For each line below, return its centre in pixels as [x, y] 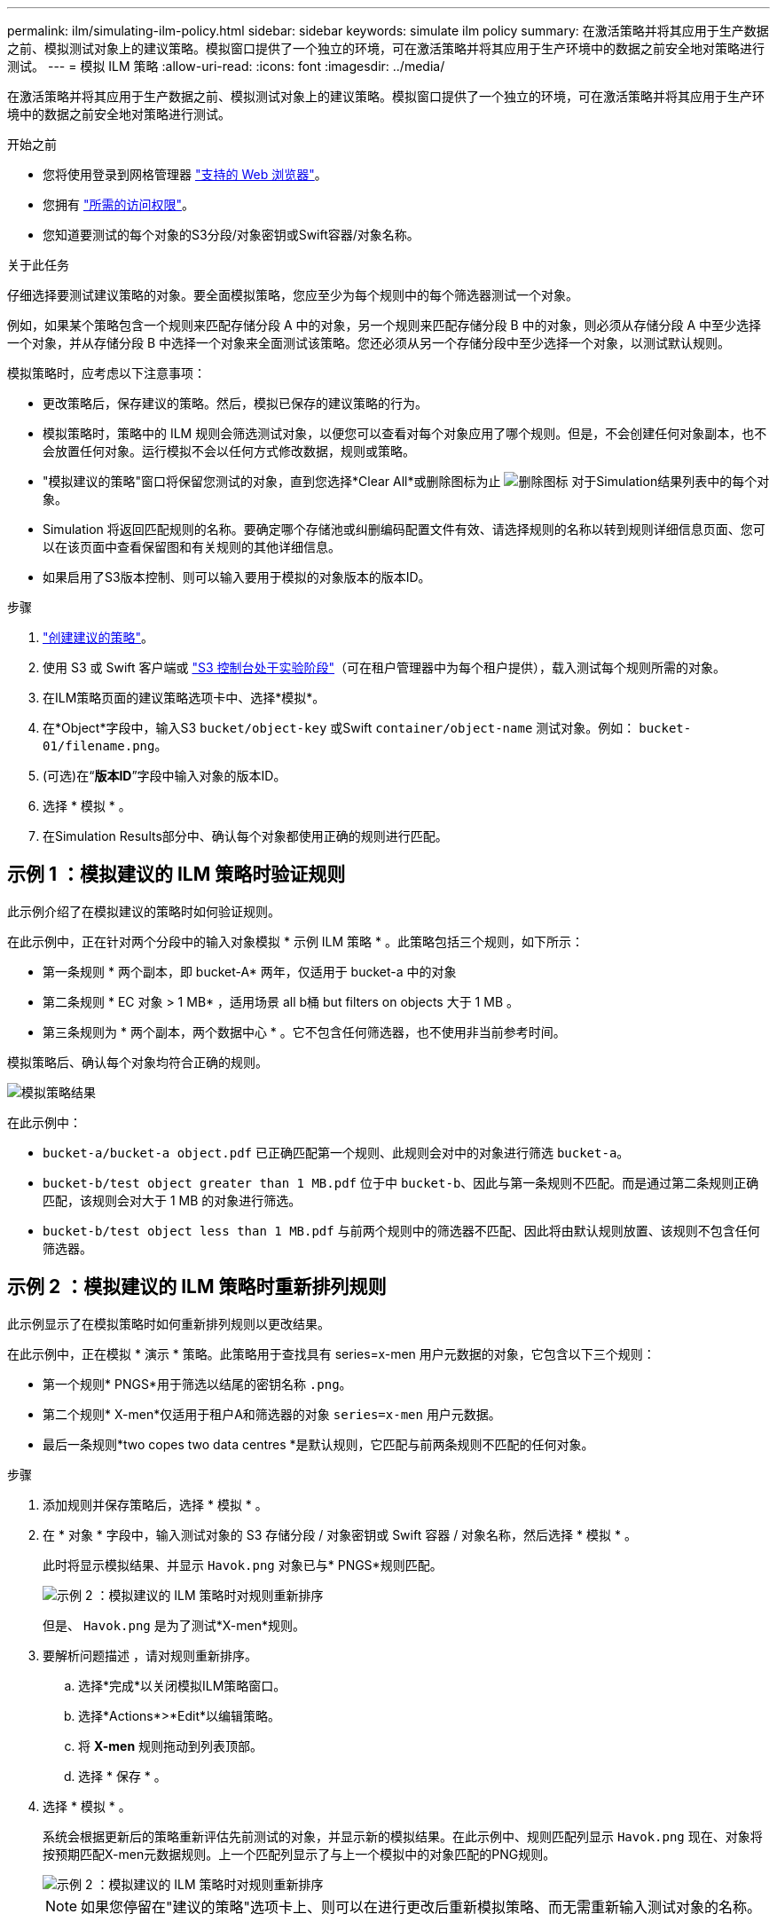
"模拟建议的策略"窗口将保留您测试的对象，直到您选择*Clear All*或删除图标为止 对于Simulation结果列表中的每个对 [406, 481]
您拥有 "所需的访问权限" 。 [118, 204]
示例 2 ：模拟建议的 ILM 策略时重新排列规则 [197, 1287]
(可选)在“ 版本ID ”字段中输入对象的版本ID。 [165, 776]
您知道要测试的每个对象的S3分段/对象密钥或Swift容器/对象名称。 [231, 235]
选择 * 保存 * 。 [122, 1776]
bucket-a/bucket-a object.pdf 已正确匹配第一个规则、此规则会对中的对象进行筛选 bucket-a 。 [336, 1152]
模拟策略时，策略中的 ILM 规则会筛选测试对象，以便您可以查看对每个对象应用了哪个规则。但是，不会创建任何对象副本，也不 [405, 433]
